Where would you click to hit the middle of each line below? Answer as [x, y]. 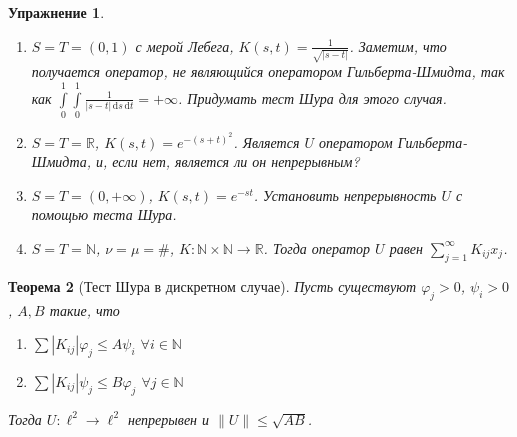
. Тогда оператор [317, 247]
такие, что [84, 309]
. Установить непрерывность [345, 194]
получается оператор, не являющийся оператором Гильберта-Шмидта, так [268, 71]
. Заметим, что [398, 45]
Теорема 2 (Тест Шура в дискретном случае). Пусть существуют [212, 285]
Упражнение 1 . [56, 12]
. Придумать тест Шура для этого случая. [312, 97]
